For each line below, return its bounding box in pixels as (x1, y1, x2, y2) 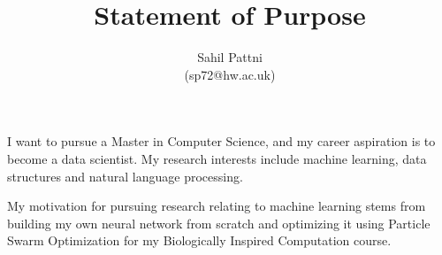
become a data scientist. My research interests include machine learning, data (7, 149, 427, 167)
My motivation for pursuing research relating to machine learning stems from (7, 197, 426, 215)
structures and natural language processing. (7, 166, 243, 185)
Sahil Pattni (197, 48, 263, 66)
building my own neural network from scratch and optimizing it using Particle (7, 213, 431, 232)
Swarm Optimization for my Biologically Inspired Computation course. (7, 231, 392, 250)
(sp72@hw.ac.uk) (184, 65, 276, 83)
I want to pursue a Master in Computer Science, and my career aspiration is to (7, 132, 436, 151)
